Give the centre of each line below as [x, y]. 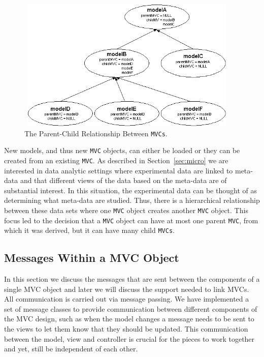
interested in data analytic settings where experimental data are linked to [119, 170]
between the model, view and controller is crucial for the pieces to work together [129, 338]
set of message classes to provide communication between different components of [131, 308]
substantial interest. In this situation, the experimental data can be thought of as [130, 190]
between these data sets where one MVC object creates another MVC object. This [126, 210]
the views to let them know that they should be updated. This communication [126, 329]
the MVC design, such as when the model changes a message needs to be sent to [129, 319]
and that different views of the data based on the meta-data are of [123, 180]
